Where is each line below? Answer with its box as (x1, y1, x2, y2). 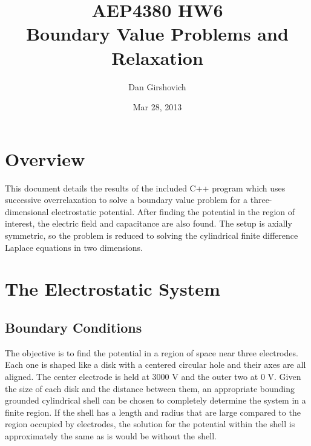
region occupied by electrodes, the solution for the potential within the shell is (5, 418, 295, 430)
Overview (5, 146, 85, 171)
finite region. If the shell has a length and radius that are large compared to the (5, 405, 301, 418)
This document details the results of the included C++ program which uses (5, 181, 286, 194)
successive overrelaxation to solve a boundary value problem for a (5, 193, 248, 206)
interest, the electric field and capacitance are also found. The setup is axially (5, 217, 292, 230)
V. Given (267, 370, 301, 382)
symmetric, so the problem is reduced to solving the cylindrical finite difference (5, 229, 298, 241)
